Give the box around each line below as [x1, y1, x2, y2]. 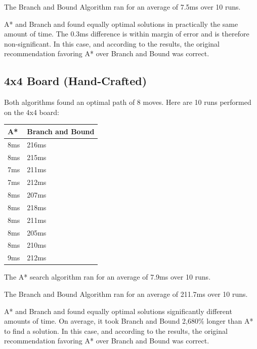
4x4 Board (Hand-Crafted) [4, 73, 147, 89]
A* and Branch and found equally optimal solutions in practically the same [4, 18, 238, 29]
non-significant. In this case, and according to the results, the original [4, 38, 220, 49]
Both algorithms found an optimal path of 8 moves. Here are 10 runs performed [4, 97, 251, 107]
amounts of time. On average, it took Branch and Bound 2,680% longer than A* [4, 316, 253, 326]
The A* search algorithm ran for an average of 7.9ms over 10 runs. [4, 272, 211, 282]
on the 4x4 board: [4, 106, 59, 117]
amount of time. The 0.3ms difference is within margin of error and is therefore [4, 28, 249, 39]
